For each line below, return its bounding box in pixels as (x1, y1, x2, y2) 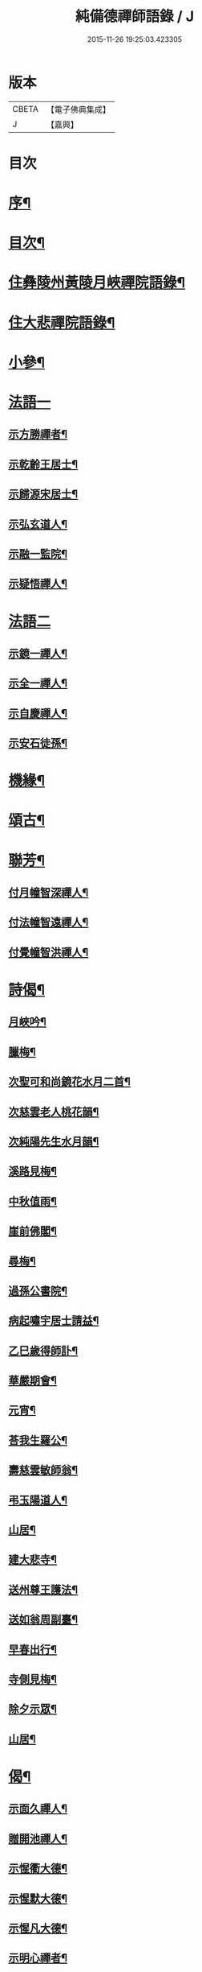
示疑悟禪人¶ (8, 577, 68, 591)
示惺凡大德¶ (8, 1921, 68, 1935)
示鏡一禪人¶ (8, 646, 68, 660)
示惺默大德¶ (8, 1892, 68, 1905)
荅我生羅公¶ (8, 1434, 68, 1447)
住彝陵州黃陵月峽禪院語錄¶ (8, 274, 186, 292)
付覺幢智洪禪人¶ (8, 945, 89, 959)
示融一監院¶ (8, 547, 68, 560)
